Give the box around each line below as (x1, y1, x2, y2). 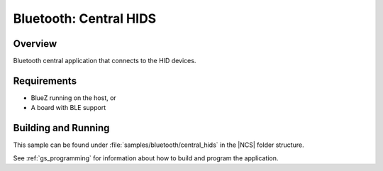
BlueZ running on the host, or (30, 93, 116, 102)
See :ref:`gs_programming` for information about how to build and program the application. (13, 153, 279, 162)
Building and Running (13, 122, 110, 134)
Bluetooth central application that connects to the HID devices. (13, 57, 196, 65)
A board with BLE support (30, 104, 106, 112)
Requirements (13, 75, 77, 87)
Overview (13, 38, 57, 50)
